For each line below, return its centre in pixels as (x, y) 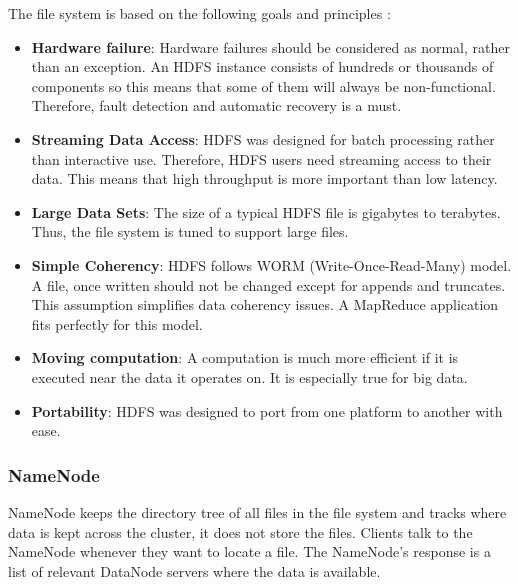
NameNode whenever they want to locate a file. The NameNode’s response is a (249, 551)
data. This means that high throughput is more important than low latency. (264, 178)
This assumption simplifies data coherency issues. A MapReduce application (265, 304)
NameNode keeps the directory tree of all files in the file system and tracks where (257, 511)
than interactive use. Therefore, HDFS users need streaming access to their (261, 158)
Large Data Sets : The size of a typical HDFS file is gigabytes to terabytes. (266, 211)
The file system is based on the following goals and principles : (199, 13)
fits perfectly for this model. (117, 323)
